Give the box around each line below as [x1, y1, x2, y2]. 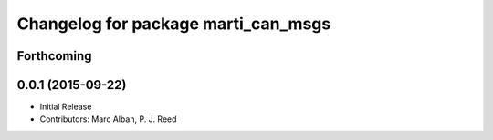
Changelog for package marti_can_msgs [16, 14, 331, 34]
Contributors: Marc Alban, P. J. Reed [39, 114, 177, 125]
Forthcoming [16, 48, 92, 64]
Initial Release [39, 101, 92, 113]
